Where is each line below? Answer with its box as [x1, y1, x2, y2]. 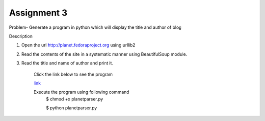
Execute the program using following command [33, 89, 130, 95]
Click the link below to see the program [33, 71, 113, 77]
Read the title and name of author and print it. [21, 60, 113, 66]
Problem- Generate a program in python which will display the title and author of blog [9, 24, 182, 30]
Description [9, 33, 33, 39]
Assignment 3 [9, 7, 68, 18]
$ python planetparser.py [46, 105, 97, 111]
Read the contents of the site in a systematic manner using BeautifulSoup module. [21, 51, 187, 57]
